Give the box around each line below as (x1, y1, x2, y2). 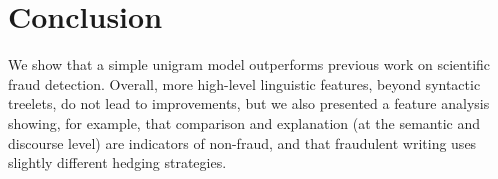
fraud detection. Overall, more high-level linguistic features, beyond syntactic (8, 73, 481, 94)
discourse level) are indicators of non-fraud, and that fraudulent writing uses (8, 132, 477, 153)
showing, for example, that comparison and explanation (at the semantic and (8, 112, 481, 133)
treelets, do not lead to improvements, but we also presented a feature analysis (8, 93, 490, 114)
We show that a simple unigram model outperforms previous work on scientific (8, 54, 491, 75)
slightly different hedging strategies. (8, 152, 227, 173)
